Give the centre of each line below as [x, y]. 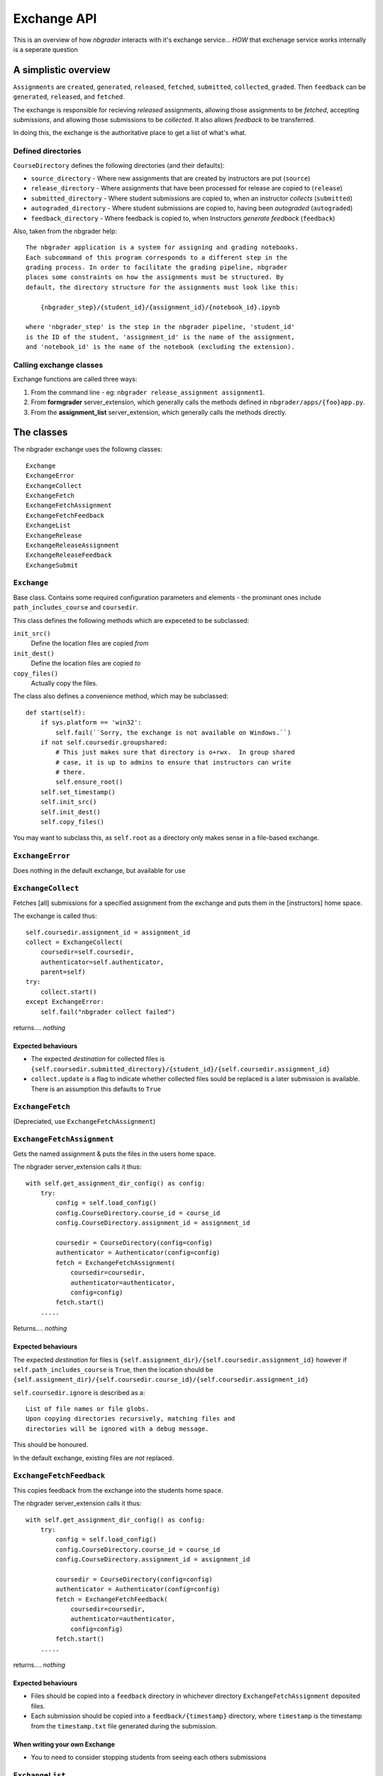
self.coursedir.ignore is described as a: [79, 1392]
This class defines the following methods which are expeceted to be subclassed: [131, 620]
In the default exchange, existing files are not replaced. [93, 1458]
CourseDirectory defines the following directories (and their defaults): [119, 165]
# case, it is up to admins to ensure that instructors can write [173, 762]
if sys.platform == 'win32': [91, 722]
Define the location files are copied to [86, 664]
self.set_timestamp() [78, 792]
